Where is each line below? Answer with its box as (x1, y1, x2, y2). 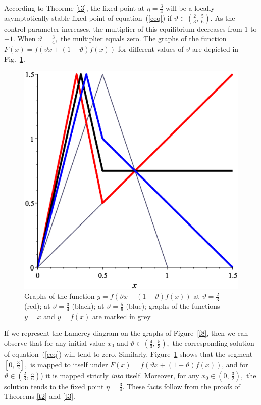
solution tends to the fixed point (4, 381, 104, 391)
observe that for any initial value (4, 338, 106, 348)
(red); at (24, 301, 50, 311)
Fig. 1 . (4, 53, 25, 64)
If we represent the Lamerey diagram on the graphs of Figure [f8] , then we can (4, 328, 248, 338)
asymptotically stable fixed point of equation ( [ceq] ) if (4, 12, 172, 23)
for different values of (118, 43, 184, 54)
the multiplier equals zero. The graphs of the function (61, 33, 227, 44)
